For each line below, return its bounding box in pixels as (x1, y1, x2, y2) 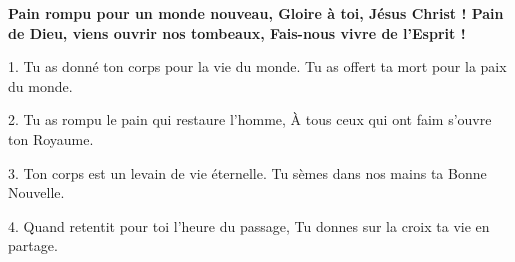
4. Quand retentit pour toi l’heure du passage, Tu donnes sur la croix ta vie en (8, 215, 490, 236)
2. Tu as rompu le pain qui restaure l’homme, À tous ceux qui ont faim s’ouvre (8, 109, 492, 130)
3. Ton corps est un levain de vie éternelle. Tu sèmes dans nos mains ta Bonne (8, 162, 487, 183)
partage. (8, 235, 58, 256)
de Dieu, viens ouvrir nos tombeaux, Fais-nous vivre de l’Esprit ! (8, 22, 466, 43)
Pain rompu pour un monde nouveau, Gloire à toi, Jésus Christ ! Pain (8, 3, 504, 23)
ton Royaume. (8, 128, 94, 149)
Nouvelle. (8, 182, 65, 203)
